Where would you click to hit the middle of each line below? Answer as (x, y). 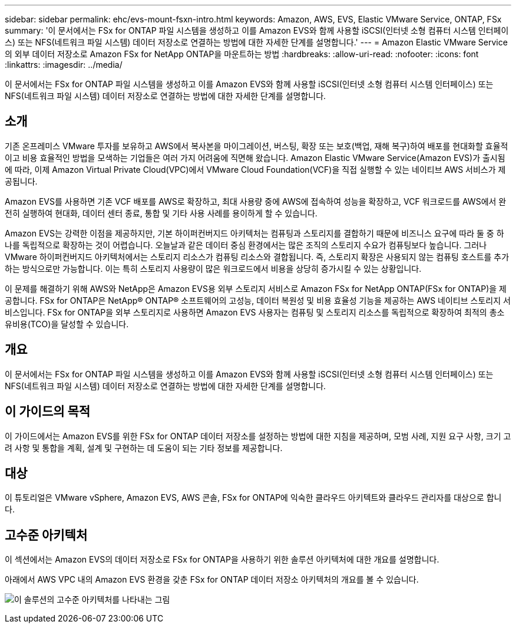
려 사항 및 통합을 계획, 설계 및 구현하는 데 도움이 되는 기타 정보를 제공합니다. (144, 448)
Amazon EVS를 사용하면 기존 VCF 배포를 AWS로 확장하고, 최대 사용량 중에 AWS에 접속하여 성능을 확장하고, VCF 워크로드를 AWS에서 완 (256, 201)
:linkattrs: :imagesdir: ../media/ (64, 65)
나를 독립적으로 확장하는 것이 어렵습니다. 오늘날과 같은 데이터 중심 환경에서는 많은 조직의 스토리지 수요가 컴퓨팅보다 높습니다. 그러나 (246, 245)
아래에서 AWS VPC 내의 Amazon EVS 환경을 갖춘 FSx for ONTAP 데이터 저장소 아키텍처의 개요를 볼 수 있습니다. (212, 580)
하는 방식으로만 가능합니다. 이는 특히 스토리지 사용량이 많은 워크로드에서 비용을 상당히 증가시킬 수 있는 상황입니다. (213, 268)
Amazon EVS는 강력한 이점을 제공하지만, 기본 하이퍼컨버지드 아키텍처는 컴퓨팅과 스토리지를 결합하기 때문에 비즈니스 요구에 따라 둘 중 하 (254, 233)
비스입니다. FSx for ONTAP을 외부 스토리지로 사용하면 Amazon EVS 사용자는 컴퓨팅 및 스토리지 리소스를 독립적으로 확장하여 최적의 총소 (255, 312)
